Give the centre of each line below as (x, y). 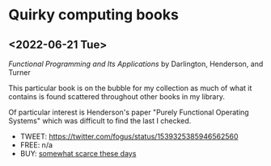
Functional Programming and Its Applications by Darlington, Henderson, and (136, 64)
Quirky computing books (94, 15)
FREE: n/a (36, 145)
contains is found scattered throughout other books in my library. (116, 97)
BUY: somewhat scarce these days (78, 154)
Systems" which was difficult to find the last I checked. (100, 121)
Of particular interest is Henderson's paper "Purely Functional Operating (129, 112)
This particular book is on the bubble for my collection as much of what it (130, 88)
